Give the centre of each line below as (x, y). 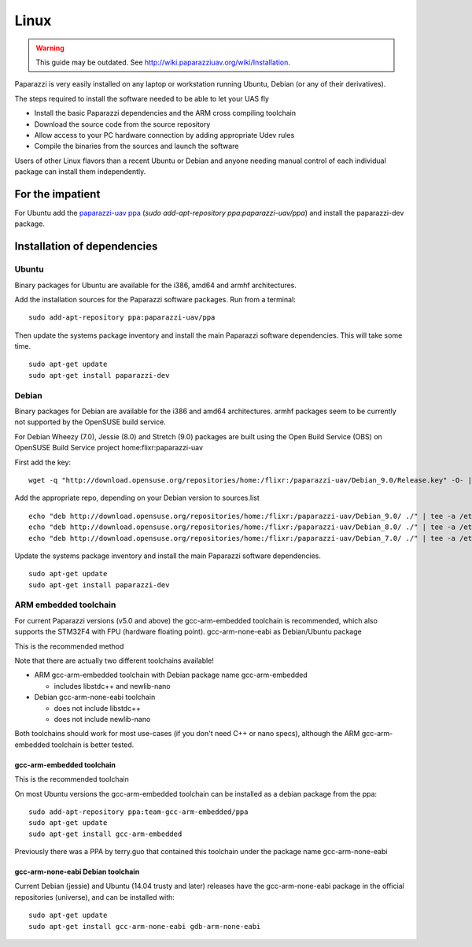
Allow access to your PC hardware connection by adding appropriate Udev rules (164, 135)
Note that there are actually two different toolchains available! (114, 660)
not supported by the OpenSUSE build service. (90, 422)
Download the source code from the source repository (122, 124)
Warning (50, 48)
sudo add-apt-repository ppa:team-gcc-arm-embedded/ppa (138, 812)
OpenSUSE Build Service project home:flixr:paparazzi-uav (109, 448)
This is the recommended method (69, 646)
